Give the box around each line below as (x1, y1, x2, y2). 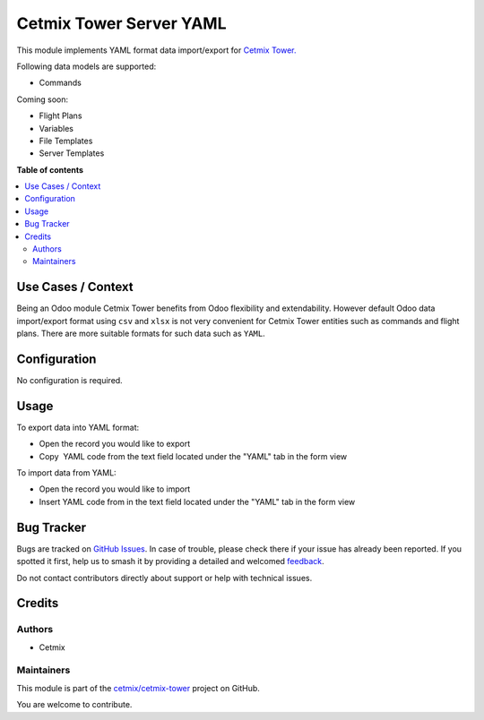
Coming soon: (16, 94, 69, 105)
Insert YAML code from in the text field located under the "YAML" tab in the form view (39, 496, 356, 507)
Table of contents (16, 164, 84, 175)
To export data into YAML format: (16, 422, 140, 433)
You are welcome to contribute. (16, 699, 133, 710)
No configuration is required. (16, 375, 123, 385)
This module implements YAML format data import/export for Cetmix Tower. (16, 45, 297, 56)
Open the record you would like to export (39, 439, 191, 450)
